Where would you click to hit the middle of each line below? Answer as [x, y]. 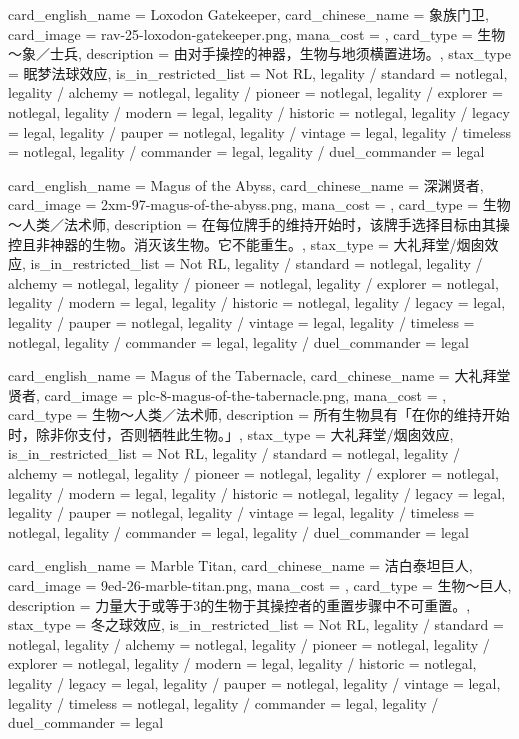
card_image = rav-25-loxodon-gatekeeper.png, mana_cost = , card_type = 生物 [257, 33]
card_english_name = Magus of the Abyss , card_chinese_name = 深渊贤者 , [246, 184]
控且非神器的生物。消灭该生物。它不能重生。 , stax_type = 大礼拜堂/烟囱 [246, 243]
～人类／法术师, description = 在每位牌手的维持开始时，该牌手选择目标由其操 [259, 223]
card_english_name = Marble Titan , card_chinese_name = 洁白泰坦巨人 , [240, 565]
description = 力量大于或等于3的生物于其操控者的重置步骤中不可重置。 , [239, 604]
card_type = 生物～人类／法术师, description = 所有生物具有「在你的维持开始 [259, 414]
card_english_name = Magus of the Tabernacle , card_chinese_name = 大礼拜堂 [259, 375]
